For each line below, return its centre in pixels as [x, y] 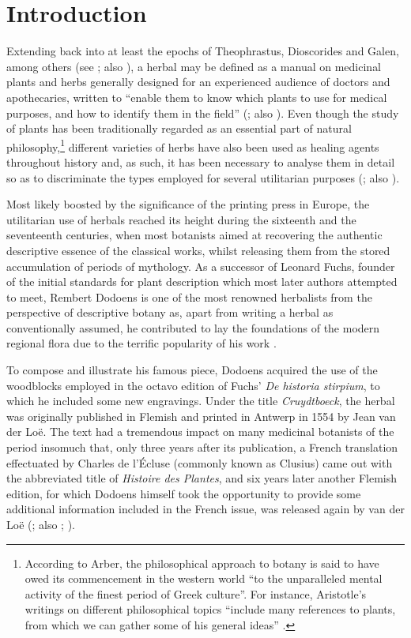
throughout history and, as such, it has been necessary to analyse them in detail [201, 161]
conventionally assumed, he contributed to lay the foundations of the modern [193, 327]
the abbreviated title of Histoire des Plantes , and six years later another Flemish [202, 478]
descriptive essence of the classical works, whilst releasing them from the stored [198, 250]
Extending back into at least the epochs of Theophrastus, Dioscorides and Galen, [203, 51]
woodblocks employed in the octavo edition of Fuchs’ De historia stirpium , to [193, 385]
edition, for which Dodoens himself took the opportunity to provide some [184, 493]
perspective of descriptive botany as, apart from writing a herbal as [170, 312]
